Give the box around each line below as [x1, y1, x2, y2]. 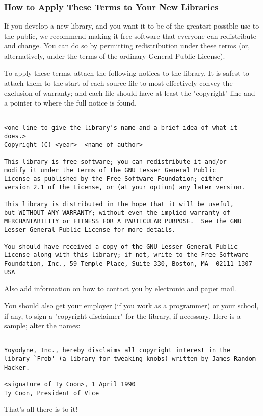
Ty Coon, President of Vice [4, 389, 99, 397]
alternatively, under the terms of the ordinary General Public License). [4, 50, 225, 61]
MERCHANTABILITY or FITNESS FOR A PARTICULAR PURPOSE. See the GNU [4, 217, 242, 225]
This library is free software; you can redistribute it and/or [4, 158, 227, 166]
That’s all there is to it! [4, 404, 78, 414]
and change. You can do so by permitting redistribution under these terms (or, [4, 40, 250, 51]
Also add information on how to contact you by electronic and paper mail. [4, 283, 236, 294]
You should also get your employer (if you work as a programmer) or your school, [4, 300, 259, 311]
